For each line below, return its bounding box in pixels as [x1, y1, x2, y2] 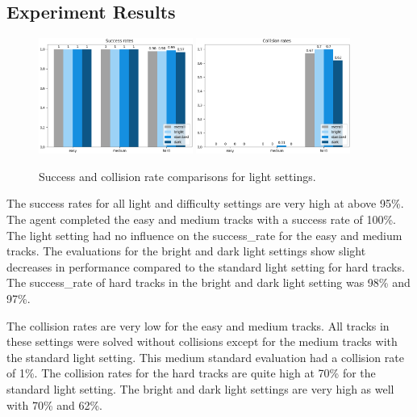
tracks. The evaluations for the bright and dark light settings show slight [6, 242, 366, 259]
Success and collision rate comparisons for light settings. [39, 167, 316, 184]
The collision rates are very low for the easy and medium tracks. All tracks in [6, 317, 390, 334]
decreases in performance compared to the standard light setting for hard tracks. [6, 258, 405, 275]
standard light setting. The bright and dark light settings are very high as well [6, 381, 394, 398]
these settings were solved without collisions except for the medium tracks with [6, 333, 398, 350]
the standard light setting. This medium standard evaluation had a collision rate [6, 348, 404, 365]
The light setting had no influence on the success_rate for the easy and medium [6, 226, 402, 243]
